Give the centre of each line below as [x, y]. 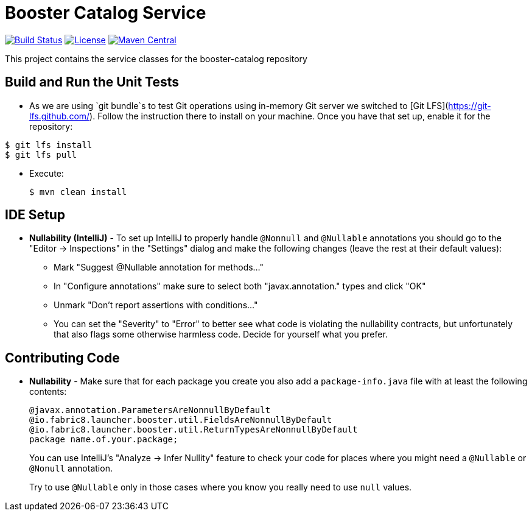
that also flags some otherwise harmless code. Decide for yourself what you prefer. [221, 334]
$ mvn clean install [78, 192]
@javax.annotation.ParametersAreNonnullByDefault [150, 410]
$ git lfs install [49, 145]
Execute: [47, 173]
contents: [48, 392]
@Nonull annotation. [71, 468]
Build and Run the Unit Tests [92, 82]
